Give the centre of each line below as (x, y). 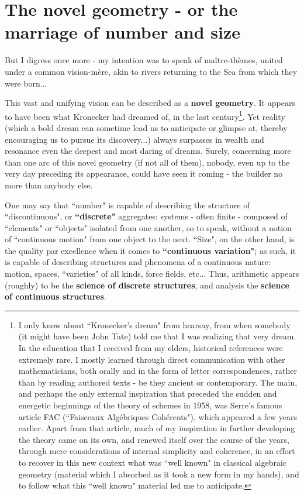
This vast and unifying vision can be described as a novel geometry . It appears (150, 103)
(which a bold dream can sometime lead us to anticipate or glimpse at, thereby (146, 127)
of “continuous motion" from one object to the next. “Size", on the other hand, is (150, 239)
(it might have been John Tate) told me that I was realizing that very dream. (157, 336)
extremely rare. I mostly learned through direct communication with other (152, 359)
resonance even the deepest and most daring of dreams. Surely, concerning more (148, 151)
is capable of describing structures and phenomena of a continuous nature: (138, 262)
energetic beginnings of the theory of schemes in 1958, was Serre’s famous (150, 405)
